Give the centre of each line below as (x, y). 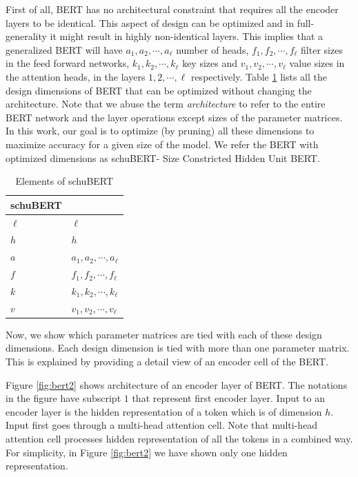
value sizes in (317, 63)
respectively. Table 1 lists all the (259, 76)
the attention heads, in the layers (76, 76)
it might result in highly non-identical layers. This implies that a (187, 36)
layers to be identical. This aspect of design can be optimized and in (150, 22)
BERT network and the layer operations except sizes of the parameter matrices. (174, 117)
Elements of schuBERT (64, 181)
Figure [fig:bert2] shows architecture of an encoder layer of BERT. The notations (177, 384)
